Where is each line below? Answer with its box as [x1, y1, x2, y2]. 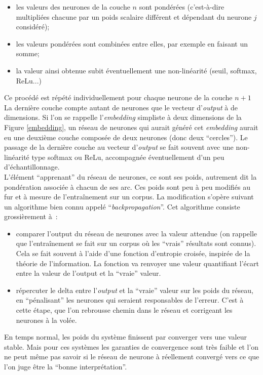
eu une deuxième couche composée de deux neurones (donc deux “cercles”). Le [4, 132, 248, 142]
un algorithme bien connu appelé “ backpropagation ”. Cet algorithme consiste [4, 201, 240, 212]
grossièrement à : [4, 211, 58, 222]
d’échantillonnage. [4, 161, 60, 172]
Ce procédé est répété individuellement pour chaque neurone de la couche [4, 92, 233, 103]
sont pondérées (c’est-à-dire [139, 2, 224, 12]
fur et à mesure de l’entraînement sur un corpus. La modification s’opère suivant [4, 191, 254, 202]
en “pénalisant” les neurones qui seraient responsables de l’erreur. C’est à [16, 295, 244, 305]
